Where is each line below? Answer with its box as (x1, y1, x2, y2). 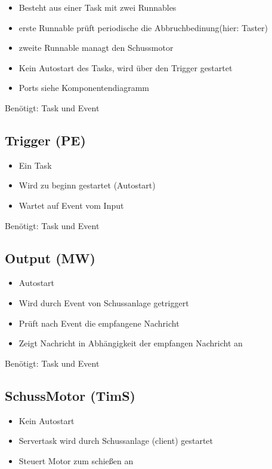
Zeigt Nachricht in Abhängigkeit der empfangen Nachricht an (18, 337, 243, 349)
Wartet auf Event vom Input (18, 199, 124, 211)
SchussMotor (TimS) (5, 386, 135, 404)
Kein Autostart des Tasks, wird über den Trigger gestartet (18, 61, 233, 74)
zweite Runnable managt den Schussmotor (18, 41, 174, 54)
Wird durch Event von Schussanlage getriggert (18, 296, 189, 309)
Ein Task (18, 159, 52, 171)
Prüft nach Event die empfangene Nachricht (18, 316, 180, 329)
